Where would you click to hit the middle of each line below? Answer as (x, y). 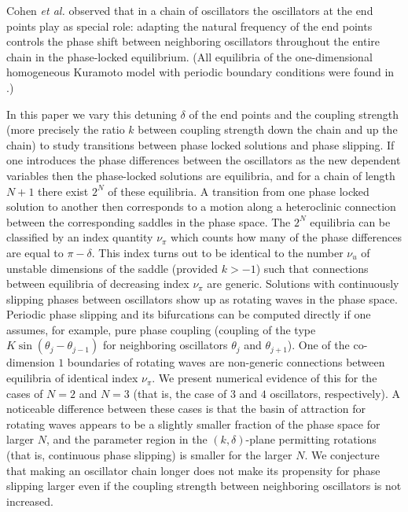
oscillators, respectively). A (335, 393)
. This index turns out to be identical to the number (217, 252)
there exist (63, 191)
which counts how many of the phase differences (286, 237)
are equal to (35, 252)
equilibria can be (350, 221)
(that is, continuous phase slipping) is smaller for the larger (149, 455)
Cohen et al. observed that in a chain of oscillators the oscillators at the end (190, 10)
